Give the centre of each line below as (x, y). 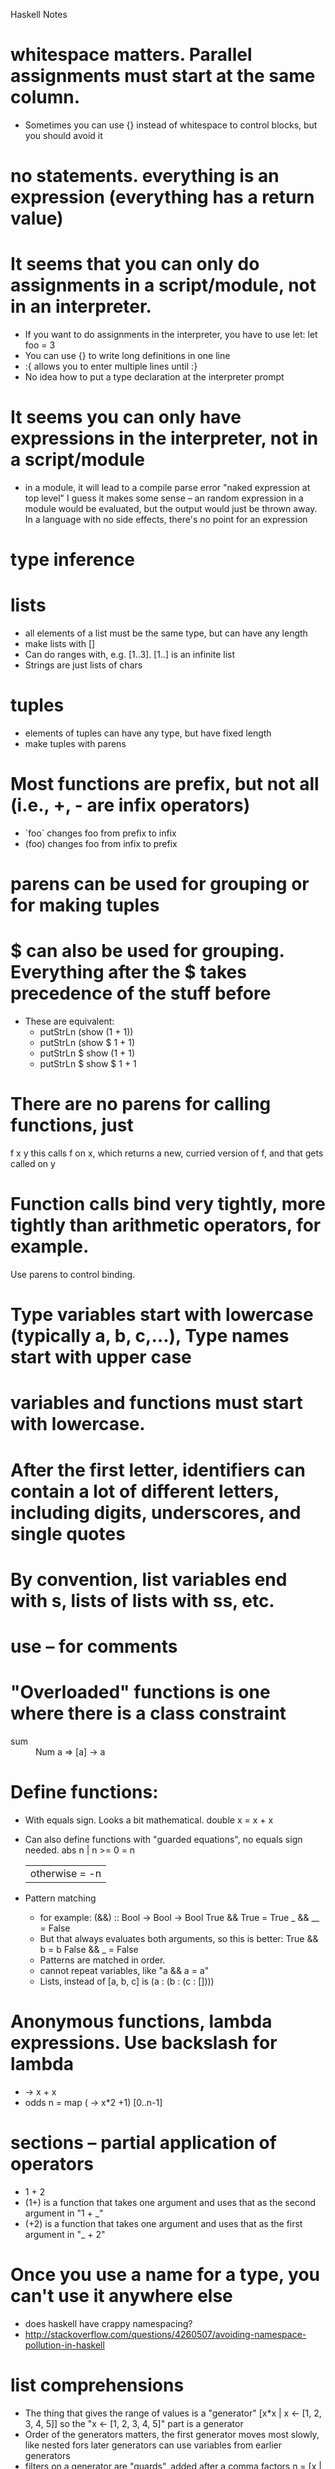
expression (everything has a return (162, 197)
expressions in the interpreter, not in (164, 438)
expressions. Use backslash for (144, 2043)
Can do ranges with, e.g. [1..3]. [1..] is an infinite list (130, 655)
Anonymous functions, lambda (141, 2021)
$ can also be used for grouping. (147, 951)
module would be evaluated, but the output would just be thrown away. (171, 508)
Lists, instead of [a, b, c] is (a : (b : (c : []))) (127, 1981)
